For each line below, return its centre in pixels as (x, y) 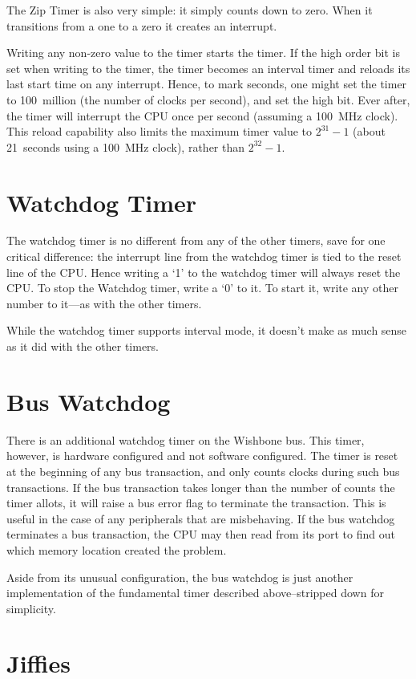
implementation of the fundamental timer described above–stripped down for (195, 593)
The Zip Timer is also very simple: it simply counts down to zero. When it (190, 10)
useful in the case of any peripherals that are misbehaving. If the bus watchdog (201, 518)
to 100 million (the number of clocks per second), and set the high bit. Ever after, (208, 99)
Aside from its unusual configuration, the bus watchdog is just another (180, 577)
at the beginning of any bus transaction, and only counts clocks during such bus (203, 471)
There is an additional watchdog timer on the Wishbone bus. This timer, (186, 439)
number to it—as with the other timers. (104, 303)
